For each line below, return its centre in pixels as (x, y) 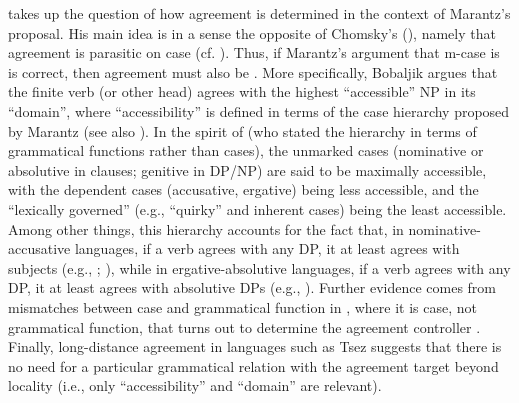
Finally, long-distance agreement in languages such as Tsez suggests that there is (255, 346)
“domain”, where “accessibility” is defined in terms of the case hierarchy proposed (259, 110)
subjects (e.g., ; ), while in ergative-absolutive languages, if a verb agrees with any (259, 267)
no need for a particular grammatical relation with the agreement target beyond (253, 365)
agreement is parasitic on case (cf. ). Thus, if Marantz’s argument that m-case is (254, 52)
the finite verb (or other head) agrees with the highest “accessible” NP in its (242, 91)
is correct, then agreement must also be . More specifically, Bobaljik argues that (253, 71)
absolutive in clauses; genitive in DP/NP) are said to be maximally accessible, (247, 169)
